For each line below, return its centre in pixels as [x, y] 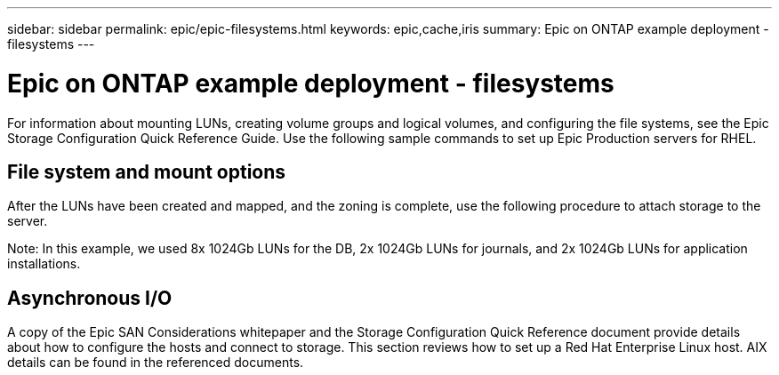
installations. [44, 264]
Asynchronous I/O [90, 298]
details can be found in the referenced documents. [156, 363]
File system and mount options [147, 172]
